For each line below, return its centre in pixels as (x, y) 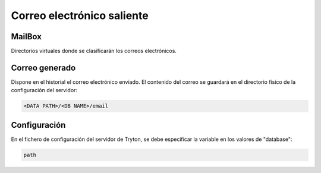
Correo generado (43, 67)
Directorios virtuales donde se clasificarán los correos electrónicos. (94, 51)
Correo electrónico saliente (80, 15)
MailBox (26, 37)
